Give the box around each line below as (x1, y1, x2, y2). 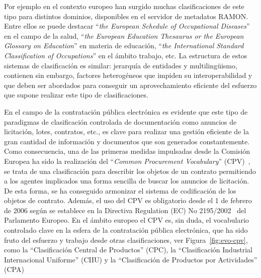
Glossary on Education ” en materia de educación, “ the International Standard (4, 40, 244, 51)
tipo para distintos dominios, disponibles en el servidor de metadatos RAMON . (4, 11, 248, 21)
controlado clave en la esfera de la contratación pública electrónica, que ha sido (4, 225, 248, 235)
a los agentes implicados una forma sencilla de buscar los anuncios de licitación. (4, 175, 249, 186)
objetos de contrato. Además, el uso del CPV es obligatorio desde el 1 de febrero (4, 195, 252, 206)
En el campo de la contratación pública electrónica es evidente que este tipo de (4, 106, 248, 117)
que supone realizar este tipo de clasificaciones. (4, 89, 148, 100)
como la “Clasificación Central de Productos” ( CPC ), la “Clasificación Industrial (4, 244, 252, 255)
